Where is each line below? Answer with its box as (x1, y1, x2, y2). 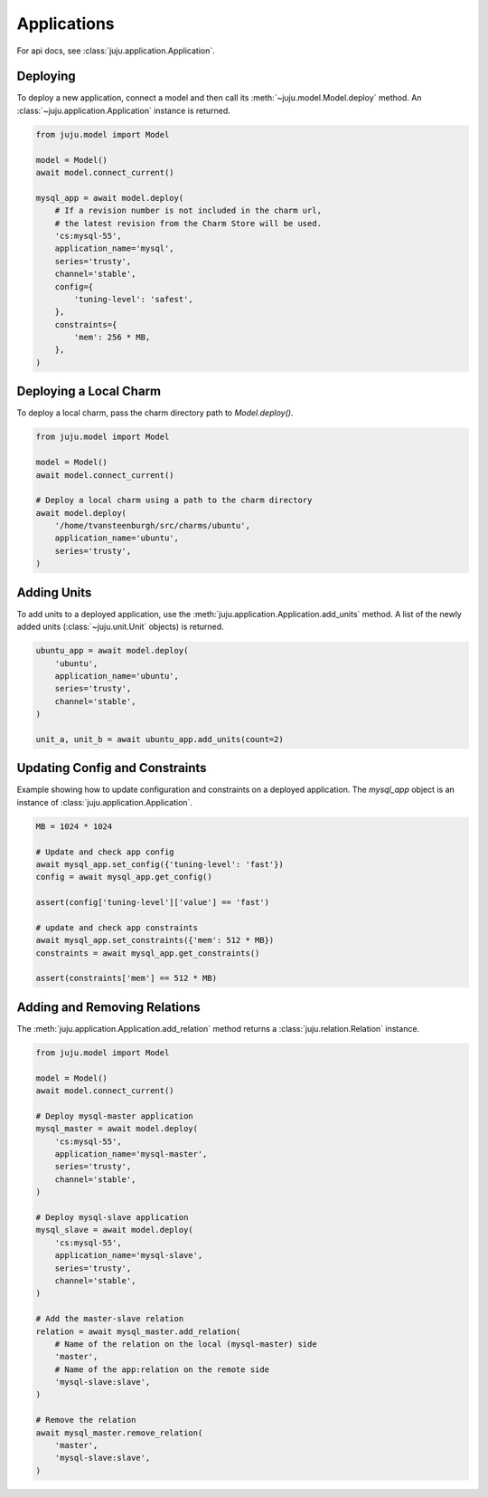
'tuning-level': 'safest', (73, 294, 193, 304)
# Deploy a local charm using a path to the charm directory (35, 495, 313, 506)
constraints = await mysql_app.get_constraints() (35, 948, 260, 958)
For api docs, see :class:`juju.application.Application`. (16, 45, 216, 56)
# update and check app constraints (35, 922, 199, 932)
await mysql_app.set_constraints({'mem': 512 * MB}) (35, 935, 275, 946)
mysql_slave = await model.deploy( (35, 1225, 193, 1235)
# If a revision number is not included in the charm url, (54, 205, 323, 216)
